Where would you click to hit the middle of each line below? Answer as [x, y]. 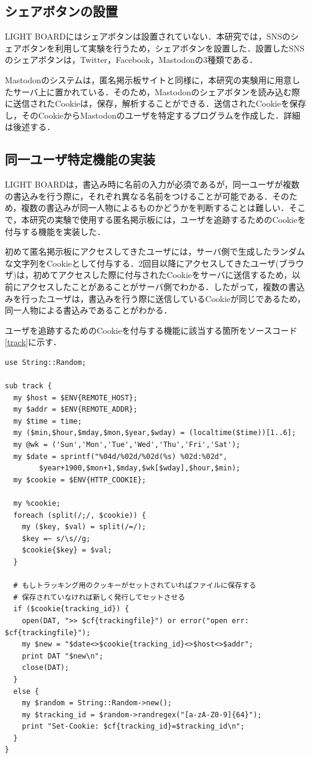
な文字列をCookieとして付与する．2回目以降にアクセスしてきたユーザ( [142, 263]
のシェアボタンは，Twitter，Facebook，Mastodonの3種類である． [131, 60]
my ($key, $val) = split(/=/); [84, 527]
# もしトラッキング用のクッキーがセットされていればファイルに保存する [135, 586]
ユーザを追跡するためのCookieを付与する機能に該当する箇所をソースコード [151, 330]
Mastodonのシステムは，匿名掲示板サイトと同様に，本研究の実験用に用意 [148, 79]
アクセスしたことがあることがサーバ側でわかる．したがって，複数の [155, 286]
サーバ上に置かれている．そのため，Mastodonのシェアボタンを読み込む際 [156, 91]
